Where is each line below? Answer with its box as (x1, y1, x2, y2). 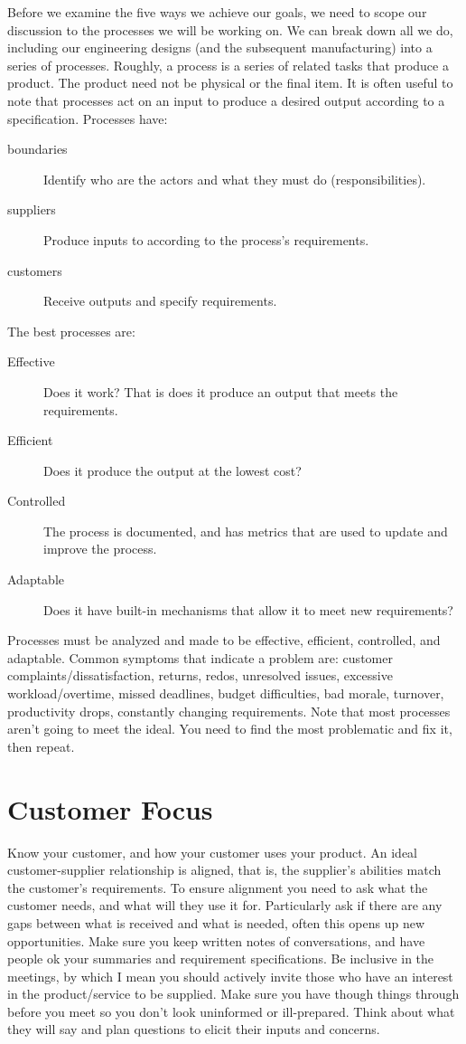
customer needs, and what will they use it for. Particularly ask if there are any (7, 896, 443, 915)
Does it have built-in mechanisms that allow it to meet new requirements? (43, 600, 453, 619)
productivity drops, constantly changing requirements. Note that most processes (7, 701, 451, 720)
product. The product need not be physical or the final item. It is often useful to (7, 73, 453, 92)
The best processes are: (7, 321, 135, 340)
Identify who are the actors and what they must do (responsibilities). (43, 169, 426, 188)
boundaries (7, 139, 68, 158)
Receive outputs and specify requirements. (43, 291, 277, 310)
